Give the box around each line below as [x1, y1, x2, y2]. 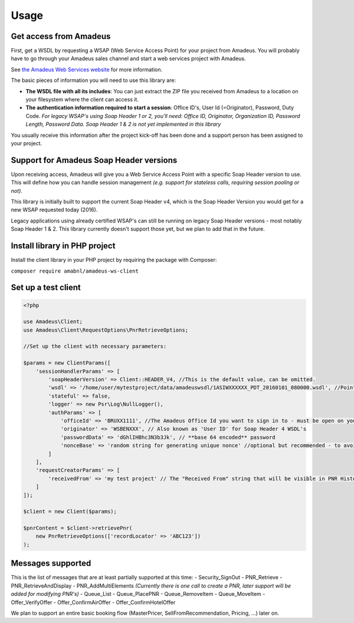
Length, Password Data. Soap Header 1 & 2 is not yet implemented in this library [25, 121, 221, 128]
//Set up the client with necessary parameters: [23, 343, 167, 350]
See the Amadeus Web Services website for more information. [11, 65, 163, 73]
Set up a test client [11, 283, 81, 293]
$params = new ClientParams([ [23, 360, 111, 366]
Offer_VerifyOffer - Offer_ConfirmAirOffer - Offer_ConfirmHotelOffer [11, 599, 176, 606]
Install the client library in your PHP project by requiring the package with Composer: [11, 257, 217, 264]
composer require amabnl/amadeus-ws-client [11, 267, 139, 274]
